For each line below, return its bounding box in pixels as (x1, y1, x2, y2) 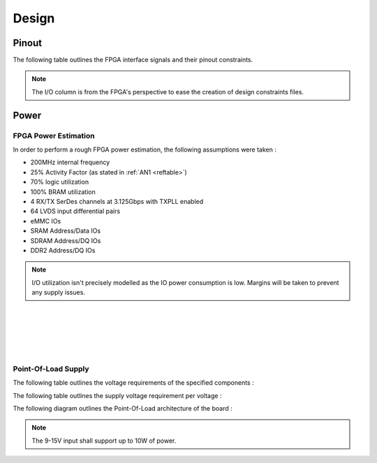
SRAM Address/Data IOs (30, 227, 101, 235)
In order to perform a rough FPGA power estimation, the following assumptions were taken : (13, 145, 277, 154)
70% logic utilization (30, 178, 89, 186)
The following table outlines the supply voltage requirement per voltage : (13, 391, 222, 399)
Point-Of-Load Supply (13, 364, 90, 374)
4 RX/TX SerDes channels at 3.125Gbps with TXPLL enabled (30, 197, 204, 205)
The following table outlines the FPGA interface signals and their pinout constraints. (13, 56, 253, 64)
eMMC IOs (30, 216, 61, 225)
